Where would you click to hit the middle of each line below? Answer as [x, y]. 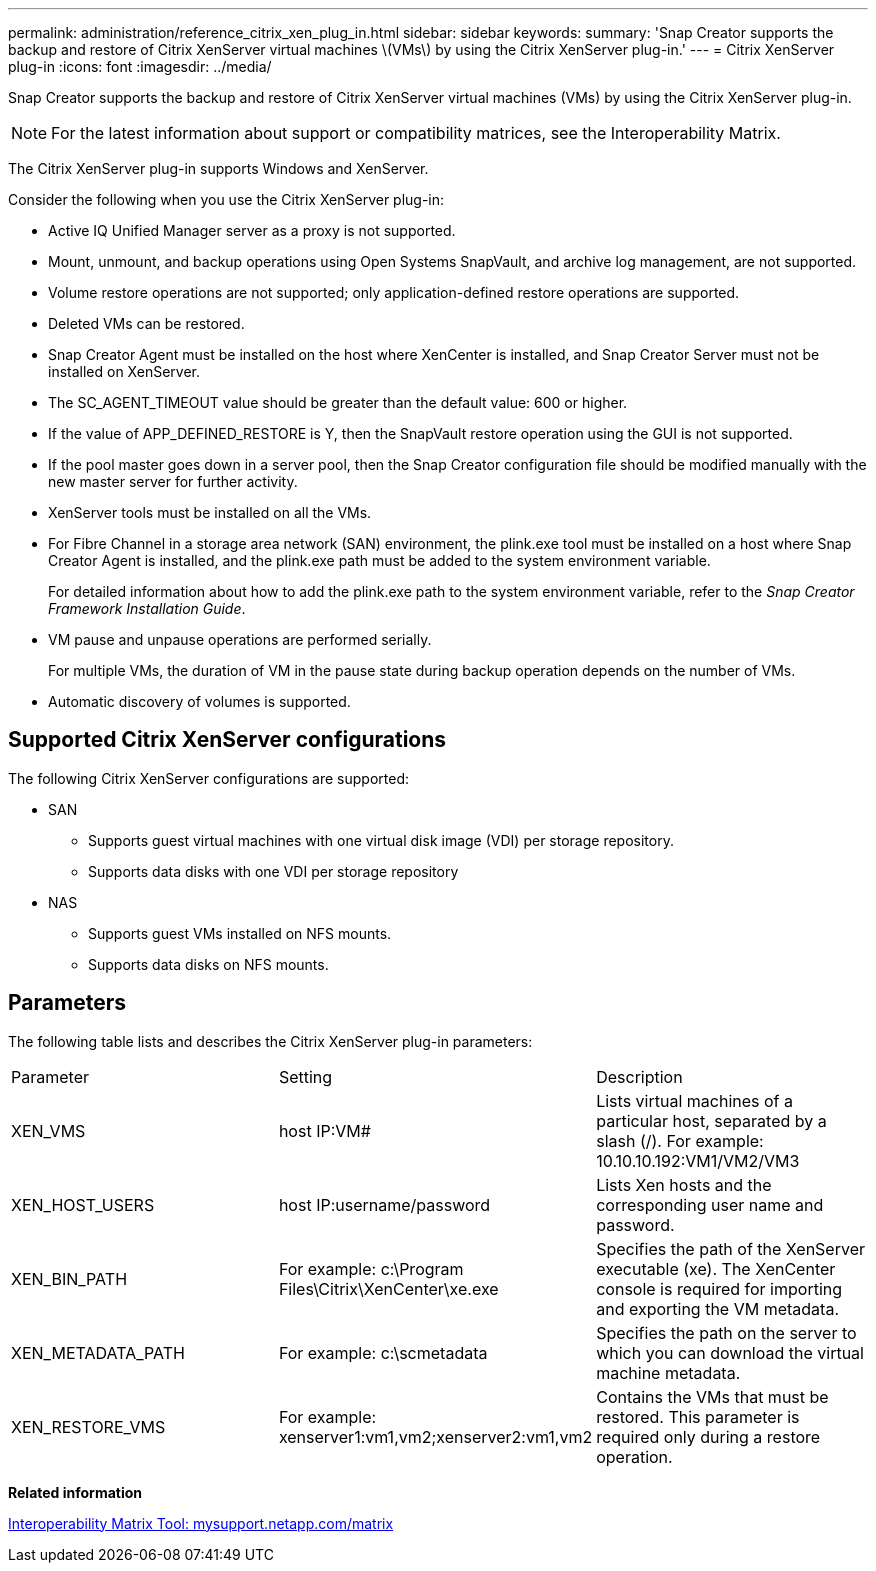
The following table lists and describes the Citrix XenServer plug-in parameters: [270, 1041]
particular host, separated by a [711, 1120]
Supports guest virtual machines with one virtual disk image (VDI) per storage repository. [381, 840]
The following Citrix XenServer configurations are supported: [209, 778]
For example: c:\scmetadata [383, 1352]
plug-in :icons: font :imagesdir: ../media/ [140, 66]
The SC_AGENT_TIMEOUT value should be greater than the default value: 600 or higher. [338, 402]
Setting [305, 1076]
